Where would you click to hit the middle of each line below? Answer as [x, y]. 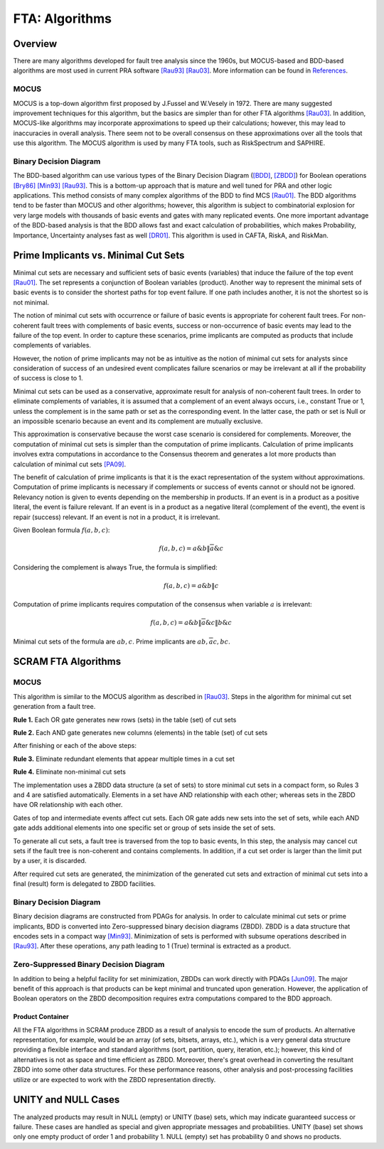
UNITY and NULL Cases [66, 1100]
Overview [35, 44]
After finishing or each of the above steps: [75, 746]
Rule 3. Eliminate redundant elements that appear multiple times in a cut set [124, 759]
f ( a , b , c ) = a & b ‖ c [191, 586]
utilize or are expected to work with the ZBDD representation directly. [114, 1079]
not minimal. [31, 302]
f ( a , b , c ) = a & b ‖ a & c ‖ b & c [191, 623]
